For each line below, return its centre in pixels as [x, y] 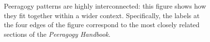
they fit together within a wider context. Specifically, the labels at [102, 15]
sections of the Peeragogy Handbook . [57, 34]
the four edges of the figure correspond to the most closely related [102, 25]
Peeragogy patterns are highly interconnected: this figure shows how [105, 6]
